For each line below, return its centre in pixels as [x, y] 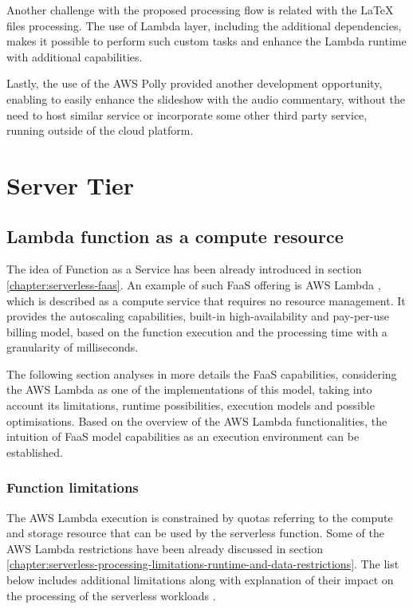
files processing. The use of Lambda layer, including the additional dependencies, [204, 25]
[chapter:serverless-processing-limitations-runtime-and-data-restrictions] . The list [203, 564]
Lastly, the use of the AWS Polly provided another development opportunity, [195, 83]
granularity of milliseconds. [73, 347]
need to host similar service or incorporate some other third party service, [187, 114]
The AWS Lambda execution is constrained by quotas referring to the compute [200, 517]
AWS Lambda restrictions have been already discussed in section [165, 548]
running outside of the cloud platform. [100, 130]
